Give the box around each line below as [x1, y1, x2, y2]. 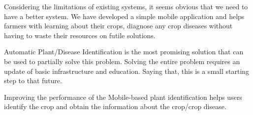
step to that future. [4, 75, 62, 86]
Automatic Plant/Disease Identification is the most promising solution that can [4, 46, 244, 57]
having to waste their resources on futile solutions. [4, 30, 156, 40]
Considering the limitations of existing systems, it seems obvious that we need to [4, 1, 248, 11]
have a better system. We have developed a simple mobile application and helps [4, 11, 245, 21]
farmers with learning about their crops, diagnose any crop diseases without [4, 21, 233, 31]
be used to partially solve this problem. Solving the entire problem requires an [4, 56, 240, 66]
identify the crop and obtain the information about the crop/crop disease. [4, 101, 226, 112]
